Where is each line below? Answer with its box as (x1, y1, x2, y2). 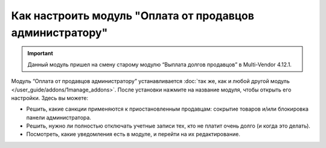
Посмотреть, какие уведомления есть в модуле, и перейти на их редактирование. (26, 131, 241, 138)
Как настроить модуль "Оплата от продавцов (11, 9, 255, 22)
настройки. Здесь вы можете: (11, 94, 89, 102)
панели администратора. (26, 114, 92, 121)
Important (27, 50, 54, 57)
